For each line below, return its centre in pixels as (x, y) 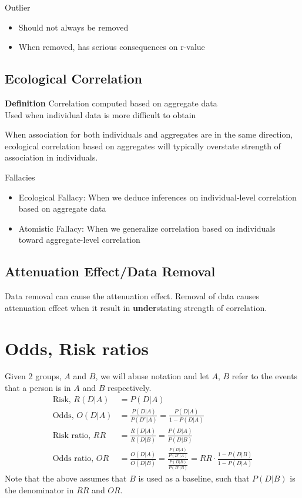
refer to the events (265, 376)
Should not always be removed (73, 27)
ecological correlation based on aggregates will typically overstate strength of (143, 146)
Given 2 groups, (33, 376)
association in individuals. (51, 157)
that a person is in (38, 388)
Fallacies (20, 177)
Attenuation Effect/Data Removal (110, 271)
